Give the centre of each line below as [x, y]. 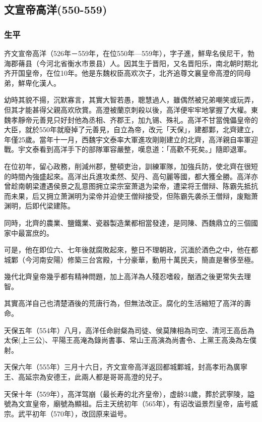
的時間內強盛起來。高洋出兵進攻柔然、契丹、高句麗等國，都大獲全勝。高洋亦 [131, 176]
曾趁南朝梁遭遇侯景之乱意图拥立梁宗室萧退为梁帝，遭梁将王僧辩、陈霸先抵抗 [131, 186]
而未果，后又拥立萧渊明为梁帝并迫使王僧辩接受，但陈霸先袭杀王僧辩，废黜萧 [131, 196]
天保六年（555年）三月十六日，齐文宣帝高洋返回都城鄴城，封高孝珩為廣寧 [126, 367]
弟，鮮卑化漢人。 [32, 83]
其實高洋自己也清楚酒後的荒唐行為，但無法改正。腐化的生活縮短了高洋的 [124, 303]
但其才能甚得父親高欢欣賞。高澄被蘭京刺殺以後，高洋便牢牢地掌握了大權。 [127, 109]
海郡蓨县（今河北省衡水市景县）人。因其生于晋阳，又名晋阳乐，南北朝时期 [127, 63]
